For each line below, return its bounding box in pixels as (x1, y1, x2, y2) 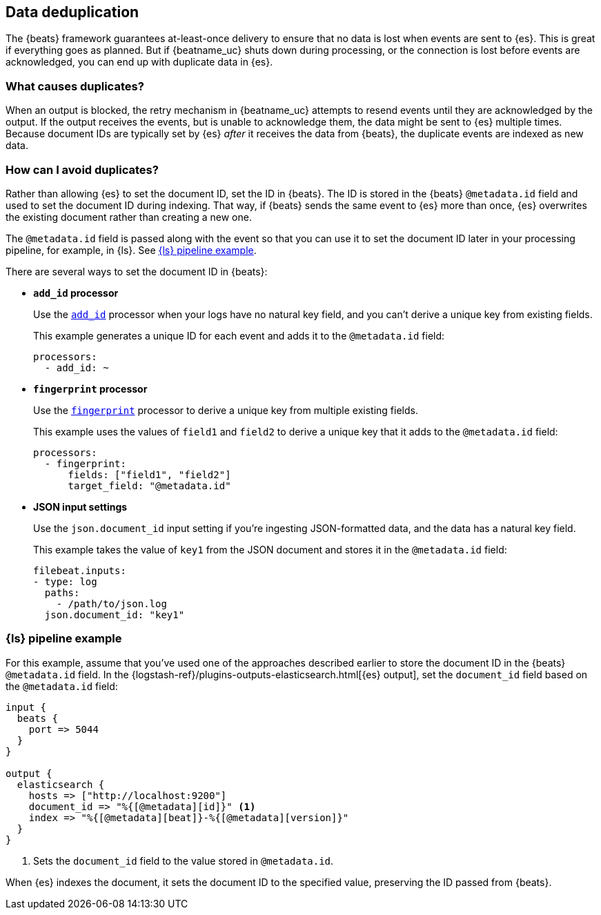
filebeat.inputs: (33, 564, 126, 576)
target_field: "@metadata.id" (68, 480, 231, 491)
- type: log (33, 575, 97, 587)
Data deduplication (6, 3, 139, 21)
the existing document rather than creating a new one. (6, 210, 252, 223)
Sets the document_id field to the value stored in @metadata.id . (33, 854, 334, 867)
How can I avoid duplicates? (6, 162, 159, 177)
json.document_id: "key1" (44, 609, 185, 620)
